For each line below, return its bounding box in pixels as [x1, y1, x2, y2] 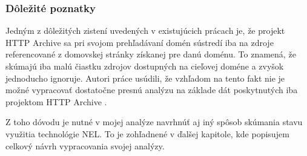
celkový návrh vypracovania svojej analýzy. [5, 139, 165, 152]
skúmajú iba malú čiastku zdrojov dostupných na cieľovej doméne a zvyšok [5, 60, 284, 72]
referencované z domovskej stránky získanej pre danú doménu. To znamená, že [5, 48, 296, 60]
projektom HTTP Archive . [5, 95, 107, 108]
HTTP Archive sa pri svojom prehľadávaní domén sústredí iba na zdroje [5, 36, 274, 48]
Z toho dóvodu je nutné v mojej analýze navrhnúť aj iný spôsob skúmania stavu [5, 115, 303, 128]
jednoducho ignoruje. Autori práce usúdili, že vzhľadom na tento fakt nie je [5, 71, 285, 84]
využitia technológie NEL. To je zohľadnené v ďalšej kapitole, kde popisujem [5, 127, 289, 140]
